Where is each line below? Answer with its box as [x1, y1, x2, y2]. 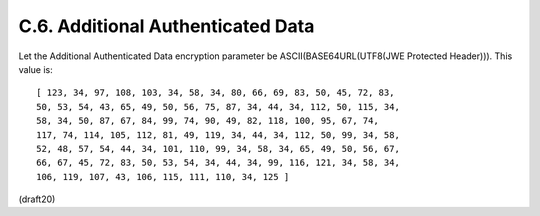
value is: [18, 63, 54, 75]
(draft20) [18, 193, 56, 205]
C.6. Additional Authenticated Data [18, 15, 315, 37]
